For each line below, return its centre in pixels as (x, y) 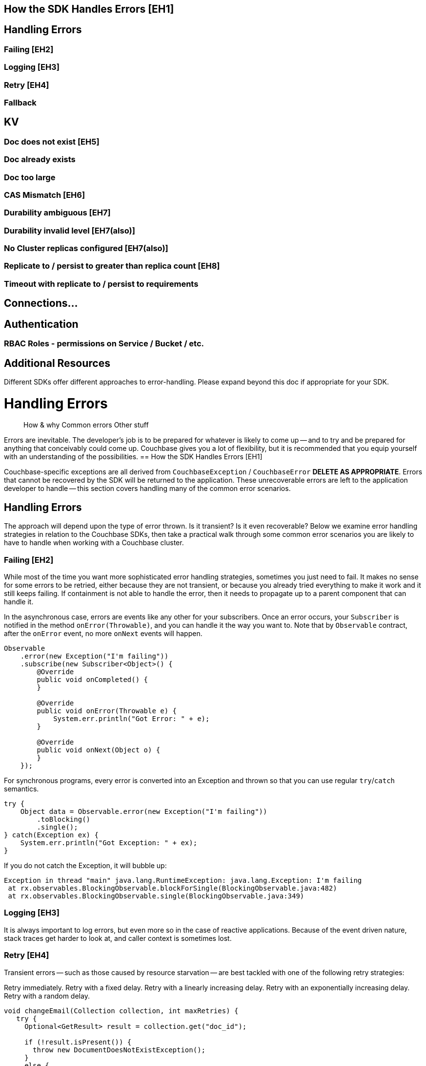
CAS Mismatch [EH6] (45, 195)
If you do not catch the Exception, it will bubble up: (85, 866)
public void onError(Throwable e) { (107, 711)
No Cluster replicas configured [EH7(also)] (86, 248)
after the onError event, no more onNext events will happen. (103, 634)
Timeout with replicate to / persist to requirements (101, 284)
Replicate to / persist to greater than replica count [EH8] (112, 266)
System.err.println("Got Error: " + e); (132, 719)
